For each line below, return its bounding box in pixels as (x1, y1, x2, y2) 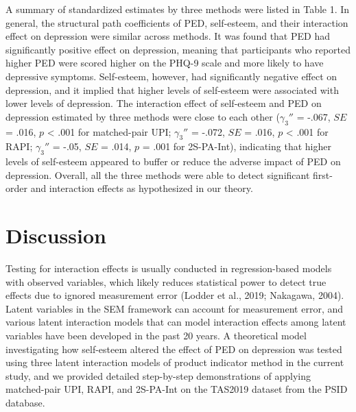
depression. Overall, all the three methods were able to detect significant (5, 167, 310, 182)
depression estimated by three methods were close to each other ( (5, 109, 280, 123)
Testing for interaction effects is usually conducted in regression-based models (5, 261, 332, 276)
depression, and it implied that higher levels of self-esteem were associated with (5, 82, 339, 97)
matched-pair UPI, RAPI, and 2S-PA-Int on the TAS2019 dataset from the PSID (5, 382, 348, 396)
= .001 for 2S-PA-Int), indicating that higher (142, 139, 331, 154)
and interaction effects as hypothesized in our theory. (30, 181, 253, 195)
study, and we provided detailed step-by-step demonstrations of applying (5, 368, 311, 383)
